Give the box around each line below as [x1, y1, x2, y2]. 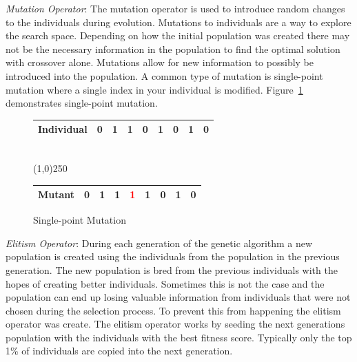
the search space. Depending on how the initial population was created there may [6, 28, 350, 43]
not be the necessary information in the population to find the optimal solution [6, 41, 340, 56]
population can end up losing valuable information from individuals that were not [6, 290, 351, 304]
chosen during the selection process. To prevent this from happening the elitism [6, 303, 341, 317]
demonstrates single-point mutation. [6, 96, 158, 110]
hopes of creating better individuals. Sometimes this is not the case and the [6, 276, 325, 290]
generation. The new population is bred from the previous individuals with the [6, 262, 338, 277]
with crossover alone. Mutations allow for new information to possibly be [6, 55, 314, 70]
